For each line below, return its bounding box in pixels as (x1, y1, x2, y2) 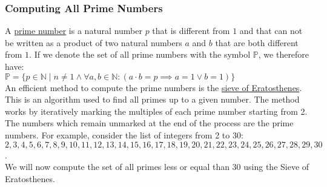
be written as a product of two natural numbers (5, 36, 182, 49)
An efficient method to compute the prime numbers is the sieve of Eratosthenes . (5, 81, 302, 93)
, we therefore (258, 48, 309, 61)
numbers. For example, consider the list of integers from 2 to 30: (5, 128, 243, 141)
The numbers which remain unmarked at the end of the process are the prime (5, 117, 294, 129)
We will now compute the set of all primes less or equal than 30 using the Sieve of (5, 160, 309, 173)
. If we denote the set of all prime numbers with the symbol (29, 48, 251, 61)
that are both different (215, 36, 299, 49)
